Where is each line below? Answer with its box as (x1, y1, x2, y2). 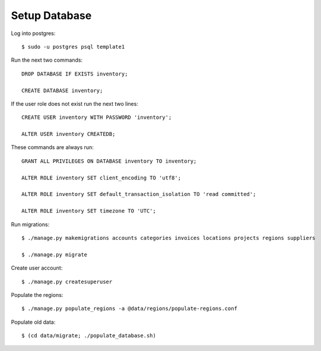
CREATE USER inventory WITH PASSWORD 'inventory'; (21, 114, 172, 121)
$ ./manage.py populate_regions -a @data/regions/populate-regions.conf (21, 305, 237, 312)
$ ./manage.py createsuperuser (21, 278, 113, 285)
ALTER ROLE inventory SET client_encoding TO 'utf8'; (21, 174, 181, 181)
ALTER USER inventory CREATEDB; (21, 131, 116, 138)
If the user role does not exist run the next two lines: (11, 100, 139, 107)
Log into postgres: (11, 30, 56, 37)
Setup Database (11, 9, 92, 22)
